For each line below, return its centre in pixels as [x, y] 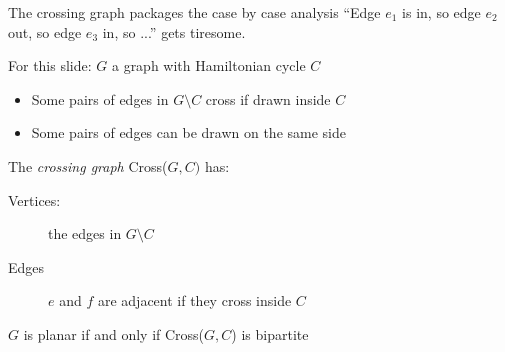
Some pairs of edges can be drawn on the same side [188, 132]
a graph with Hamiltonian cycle [208, 65]
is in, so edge [441, 12]
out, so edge [45, 31]
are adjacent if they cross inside [194, 300]
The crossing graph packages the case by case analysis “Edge [194, 12]
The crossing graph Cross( [88, 165]
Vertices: [34, 199]
